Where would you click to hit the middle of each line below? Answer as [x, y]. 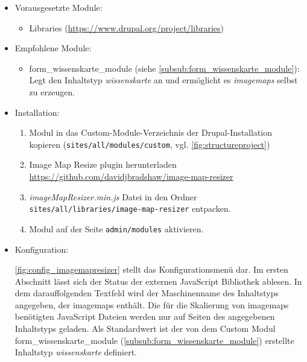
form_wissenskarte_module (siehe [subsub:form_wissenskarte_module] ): [164, 68]
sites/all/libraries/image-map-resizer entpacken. [130, 208]
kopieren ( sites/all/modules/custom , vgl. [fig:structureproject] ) [150, 144]
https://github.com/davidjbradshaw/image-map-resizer [131, 176]
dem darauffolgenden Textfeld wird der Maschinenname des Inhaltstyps [147, 293]
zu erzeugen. [52, 91]
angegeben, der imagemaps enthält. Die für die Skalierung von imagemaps [152, 304]
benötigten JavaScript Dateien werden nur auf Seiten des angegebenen [145, 316]
